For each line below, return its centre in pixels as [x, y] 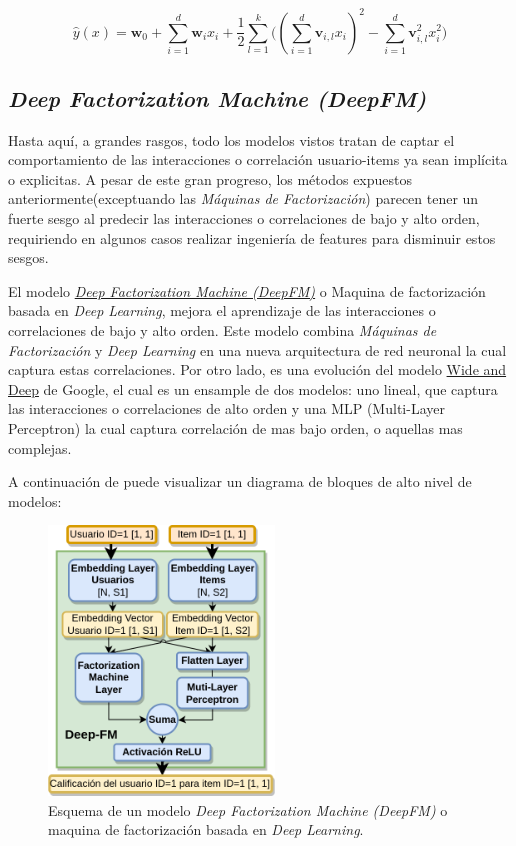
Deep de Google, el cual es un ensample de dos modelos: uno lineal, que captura [253, 388]
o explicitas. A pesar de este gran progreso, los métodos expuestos [210, 178]
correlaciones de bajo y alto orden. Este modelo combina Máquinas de [222, 330]
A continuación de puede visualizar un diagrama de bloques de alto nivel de [240, 481]
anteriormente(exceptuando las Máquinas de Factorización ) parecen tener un [243, 198]
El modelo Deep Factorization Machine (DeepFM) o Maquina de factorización [247, 290]
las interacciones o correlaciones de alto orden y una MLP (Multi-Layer [226, 408]
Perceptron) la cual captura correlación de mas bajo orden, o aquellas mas [235, 428]
